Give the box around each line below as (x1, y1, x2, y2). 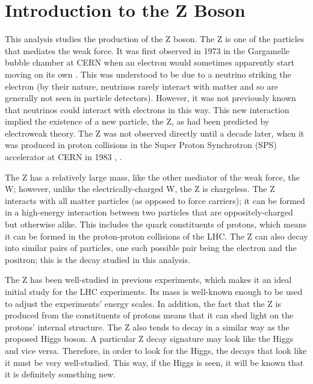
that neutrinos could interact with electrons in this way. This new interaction (5, 103, 290, 116)
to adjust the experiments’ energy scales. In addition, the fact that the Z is (5, 297, 281, 309)
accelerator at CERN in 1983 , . (5, 150, 122, 163)
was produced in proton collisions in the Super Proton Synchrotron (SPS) (5, 138, 277, 151)
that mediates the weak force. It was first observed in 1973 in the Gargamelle (5, 44, 290, 57)
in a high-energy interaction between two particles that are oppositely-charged (5, 206, 293, 218)
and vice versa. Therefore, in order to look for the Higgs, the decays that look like (5, 344, 307, 356)
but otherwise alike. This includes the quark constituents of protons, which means (5, 218, 307, 231)
